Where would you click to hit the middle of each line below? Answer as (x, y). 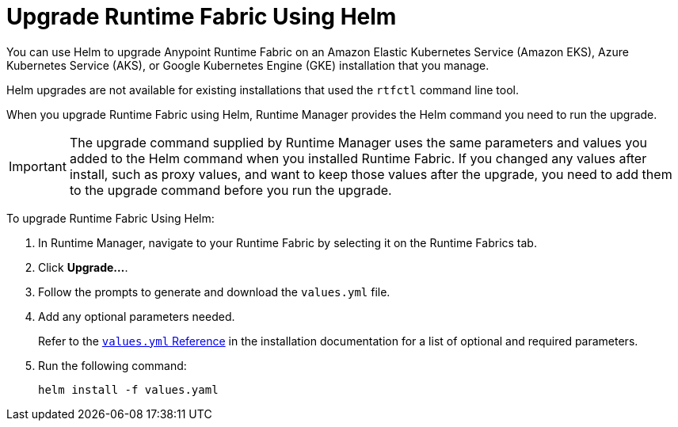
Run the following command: (112, 365)
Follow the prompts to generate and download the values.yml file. (214, 292)
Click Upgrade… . (83, 267)
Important (38, 166)
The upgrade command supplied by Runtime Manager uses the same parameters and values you (358, 142)
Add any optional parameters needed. (137, 316)
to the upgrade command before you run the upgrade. (230, 190)
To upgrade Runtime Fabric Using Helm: (110, 218)
